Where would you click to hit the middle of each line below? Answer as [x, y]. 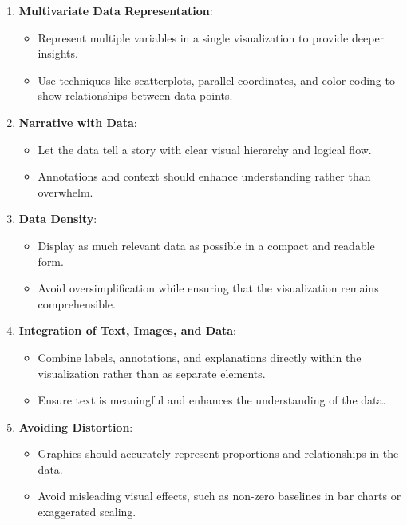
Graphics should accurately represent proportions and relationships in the [218, 453]
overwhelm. [65, 191]
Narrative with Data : [78, 122]
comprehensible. [77, 303]
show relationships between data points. [135, 95]
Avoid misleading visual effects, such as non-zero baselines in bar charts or [219, 496]
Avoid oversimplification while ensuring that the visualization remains [208, 288]
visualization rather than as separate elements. [152, 373]
